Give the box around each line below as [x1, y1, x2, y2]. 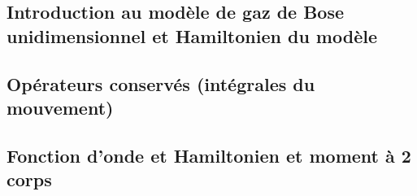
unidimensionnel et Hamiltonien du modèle [7, 23, 377, 48]
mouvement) [7, 94, 114, 120]
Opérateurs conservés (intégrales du [7, 71, 315, 96]
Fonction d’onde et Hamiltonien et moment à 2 [7, 142, 411, 168]
